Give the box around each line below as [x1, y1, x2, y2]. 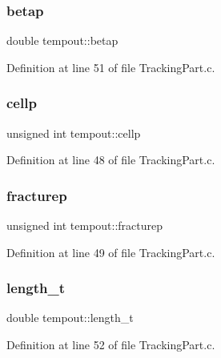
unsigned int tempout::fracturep [6, 217, 163, 234]
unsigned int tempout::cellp [6, 124, 141, 141]
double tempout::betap [6, 32, 119, 49]
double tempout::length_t [6, 309, 134, 326]
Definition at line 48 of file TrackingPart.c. [6, 151, 215, 168]
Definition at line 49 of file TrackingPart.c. [6, 243, 215, 260]
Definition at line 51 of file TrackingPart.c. [6, 58, 215, 75]
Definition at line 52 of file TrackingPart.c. [6, 336, 215, 353]
